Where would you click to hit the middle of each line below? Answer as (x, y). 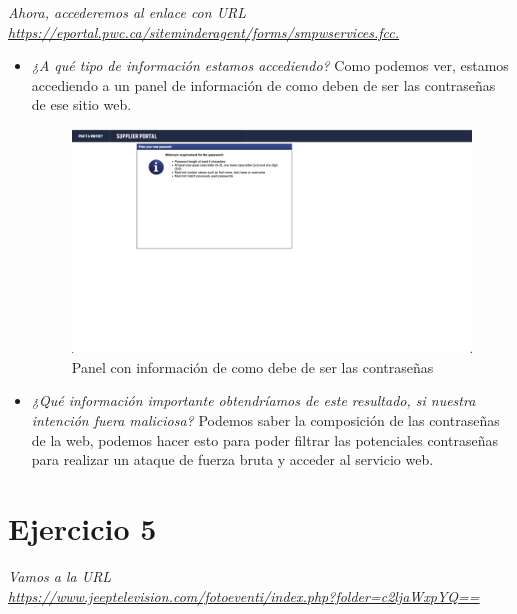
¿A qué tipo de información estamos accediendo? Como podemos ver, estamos (270, 65)
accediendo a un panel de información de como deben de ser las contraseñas (263, 84)
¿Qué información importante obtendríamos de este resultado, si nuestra (253, 400)
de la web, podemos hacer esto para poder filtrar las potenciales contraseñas (264, 439)
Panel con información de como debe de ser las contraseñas (252, 366)
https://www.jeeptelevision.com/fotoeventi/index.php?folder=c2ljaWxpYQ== (244, 595)
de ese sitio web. (81, 104)
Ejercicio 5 (82, 528)
